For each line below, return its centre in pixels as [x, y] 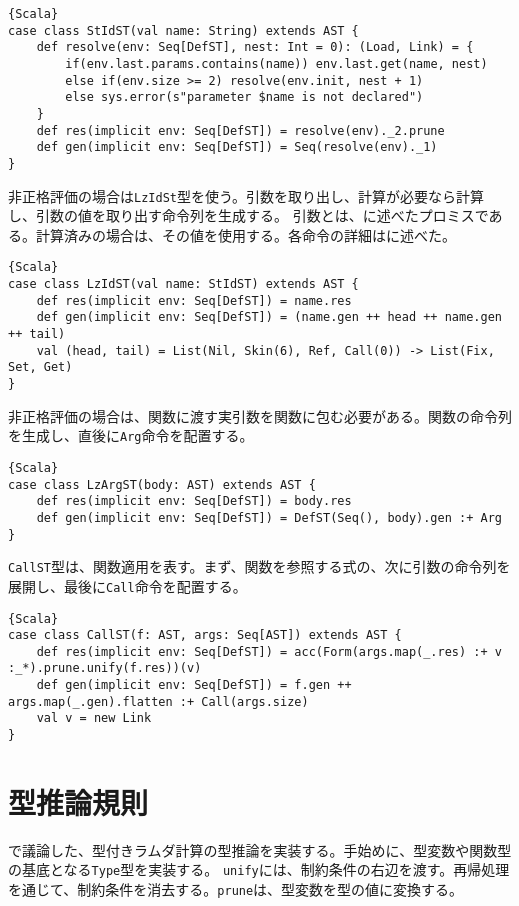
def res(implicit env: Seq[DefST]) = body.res [194, 501]
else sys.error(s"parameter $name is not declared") [244, 97]
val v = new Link [94, 718]
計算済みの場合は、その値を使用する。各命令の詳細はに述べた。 [245, 234]
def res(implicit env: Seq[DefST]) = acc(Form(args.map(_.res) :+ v [269, 651]
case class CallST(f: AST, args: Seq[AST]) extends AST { [205, 635]
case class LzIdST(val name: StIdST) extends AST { [183, 284]
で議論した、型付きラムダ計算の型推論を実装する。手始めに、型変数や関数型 [260, 849]
